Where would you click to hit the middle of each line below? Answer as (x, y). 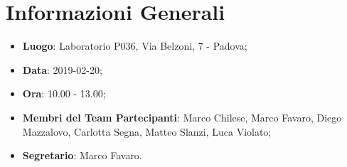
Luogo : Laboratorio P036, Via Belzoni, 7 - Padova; (135, 46)
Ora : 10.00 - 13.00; (64, 93)
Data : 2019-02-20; (62, 69)
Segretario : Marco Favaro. (82, 155)
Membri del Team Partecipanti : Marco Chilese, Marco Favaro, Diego (182, 117)
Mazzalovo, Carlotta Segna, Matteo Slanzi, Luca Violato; (147, 131)
